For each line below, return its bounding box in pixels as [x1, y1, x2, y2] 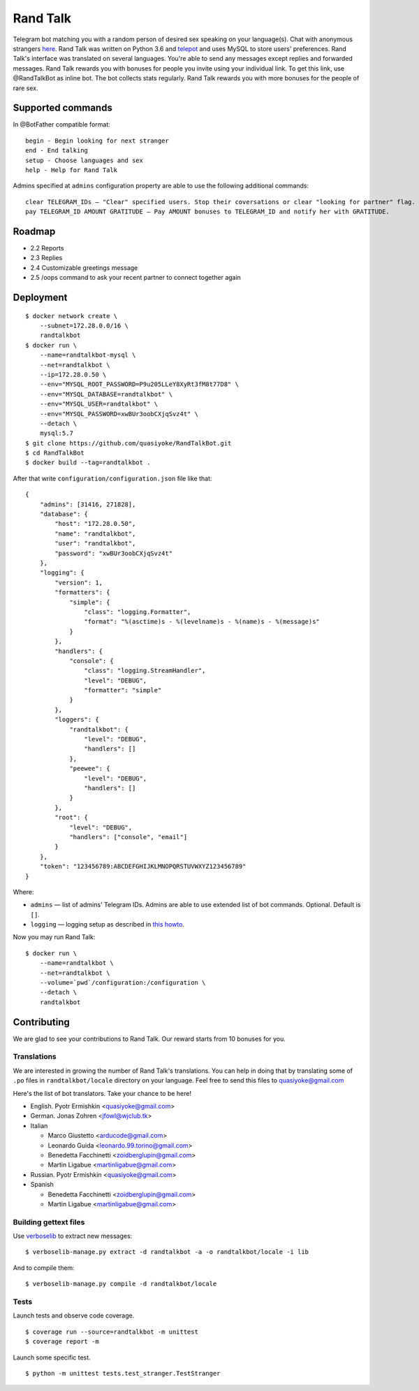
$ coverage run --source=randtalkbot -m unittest [25, 1327, 199, 1336]
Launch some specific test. [13, 1353, 91, 1362]
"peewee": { [69, 764, 110, 773]
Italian [30, 1121, 48, 1129]
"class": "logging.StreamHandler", [84, 666, 206, 675]
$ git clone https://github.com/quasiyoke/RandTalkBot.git [25, 439, 232, 447]
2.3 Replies [30, 254, 63, 262]
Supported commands [13, 102, 113, 114]
